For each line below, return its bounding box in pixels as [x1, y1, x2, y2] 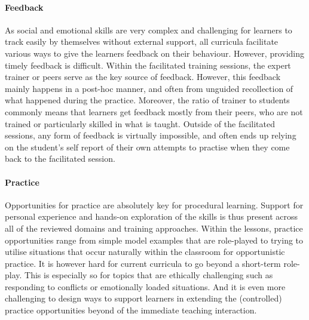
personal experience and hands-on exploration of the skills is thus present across [5, 210, 298, 223]
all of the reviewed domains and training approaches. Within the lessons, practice [5, 221, 303, 234]
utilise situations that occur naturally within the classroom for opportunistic [5, 245, 285, 258]
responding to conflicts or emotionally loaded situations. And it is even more [5, 280, 286, 293]
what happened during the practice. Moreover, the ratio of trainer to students [5, 94, 290, 106]
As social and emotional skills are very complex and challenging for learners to [5, 23, 292, 36]
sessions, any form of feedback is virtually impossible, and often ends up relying [5, 129, 296, 141]
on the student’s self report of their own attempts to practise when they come [5, 140, 290, 153]
